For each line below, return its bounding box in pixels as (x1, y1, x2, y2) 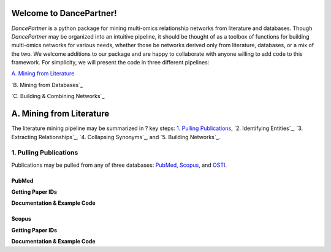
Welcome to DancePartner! (11, 8, 117, 18)
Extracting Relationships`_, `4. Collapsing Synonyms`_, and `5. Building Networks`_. (11, 133, 221, 140)
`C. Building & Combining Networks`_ (11, 93, 105, 100)
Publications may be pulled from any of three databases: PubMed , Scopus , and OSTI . (11, 161, 227, 169)
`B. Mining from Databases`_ (11, 81, 83, 88)
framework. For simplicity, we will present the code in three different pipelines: (11, 59, 210, 66)
